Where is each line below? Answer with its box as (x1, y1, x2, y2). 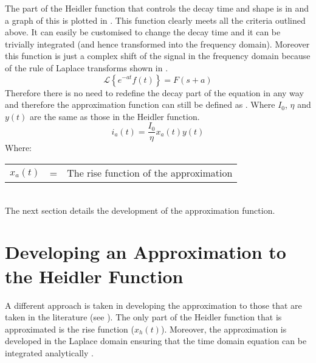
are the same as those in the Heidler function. (30, 110, 200, 122)
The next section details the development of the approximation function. (5, 203, 275, 216)
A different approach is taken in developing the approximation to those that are (5, 298, 302, 311)
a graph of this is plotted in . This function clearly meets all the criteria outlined (5, 13, 306, 26)
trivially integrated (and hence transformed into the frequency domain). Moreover (5, 37, 310, 50)
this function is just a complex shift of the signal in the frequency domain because (5, 49, 311, 62)
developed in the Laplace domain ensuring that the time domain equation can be (5, 334, 307, 347)
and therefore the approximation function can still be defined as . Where (5, 98, 275, 111)
